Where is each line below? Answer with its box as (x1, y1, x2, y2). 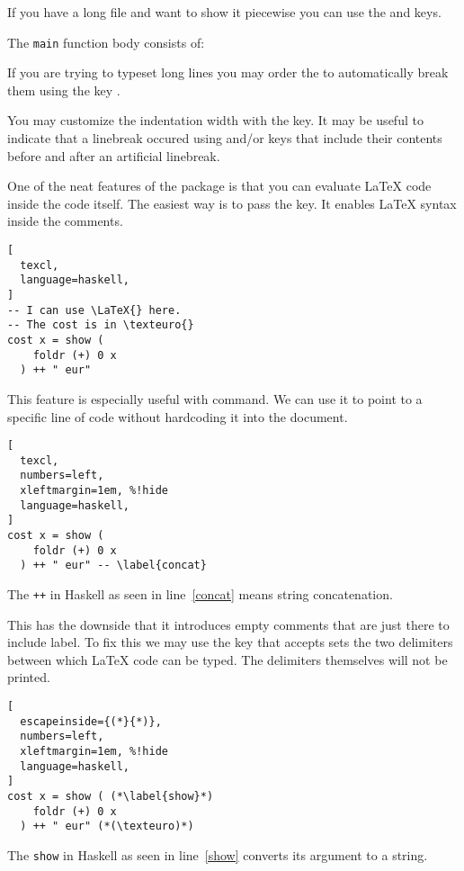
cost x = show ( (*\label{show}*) (7, 789, 214, 803)
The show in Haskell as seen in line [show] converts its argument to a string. (7, 845, 428, 864)
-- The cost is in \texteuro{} (7, 319, 194, 332)
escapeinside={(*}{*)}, (20, 714, 162, 728)
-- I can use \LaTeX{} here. (7, 303, 182, 317)
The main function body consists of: (7, 32, 205, 51)
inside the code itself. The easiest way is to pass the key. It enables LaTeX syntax (7, 193, 457, 212)
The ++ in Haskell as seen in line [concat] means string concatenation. (7, 585, 393, 603)
